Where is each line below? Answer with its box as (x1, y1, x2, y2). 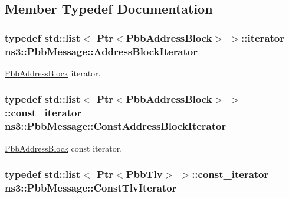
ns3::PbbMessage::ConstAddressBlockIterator (5, 119, 226, 133)
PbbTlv (126, 167, 163, 182)
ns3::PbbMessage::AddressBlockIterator (5, 43, 198, 58)
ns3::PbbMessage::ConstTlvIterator (5, 180, 177, 195)
